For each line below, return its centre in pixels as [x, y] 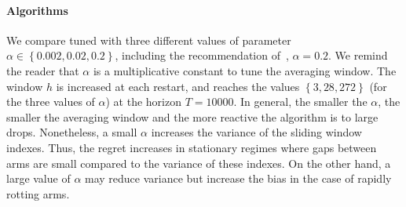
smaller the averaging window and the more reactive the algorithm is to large [192, 116]
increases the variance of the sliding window [256, 132]
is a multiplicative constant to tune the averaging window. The [245, 70]
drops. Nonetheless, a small [72, 132]
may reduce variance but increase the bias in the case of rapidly [238, 178]
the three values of [51, 102]
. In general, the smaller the [300, 102]
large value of [38, 178]
